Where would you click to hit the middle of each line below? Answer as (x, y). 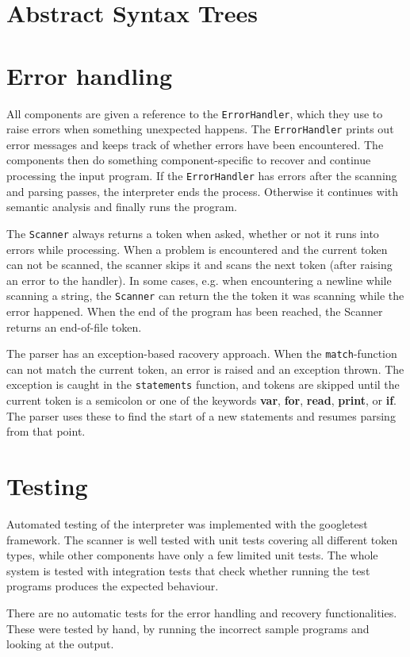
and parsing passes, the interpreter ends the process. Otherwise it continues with (203, 191)
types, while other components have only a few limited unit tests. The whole (192, 555)
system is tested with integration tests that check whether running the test (188, 570)
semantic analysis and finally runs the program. (122, 207)
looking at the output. (60, 644)
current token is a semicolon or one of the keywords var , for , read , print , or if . (202, 400)
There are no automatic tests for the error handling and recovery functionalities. (202, 612)
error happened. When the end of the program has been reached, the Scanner (195, 311)
